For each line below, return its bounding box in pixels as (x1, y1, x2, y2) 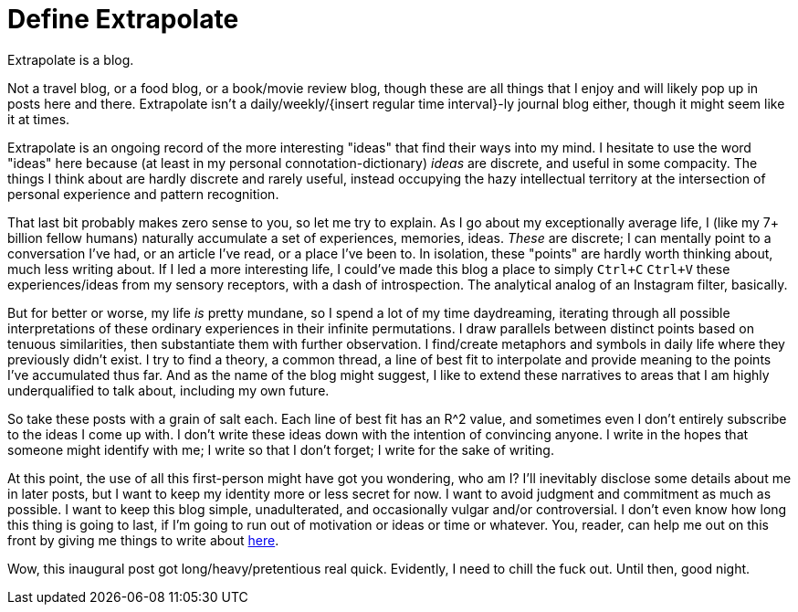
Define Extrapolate (7, 4, 239, 35)
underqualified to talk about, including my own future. (7, 382, 330, 398)
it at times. (7, 111, 70, 127)
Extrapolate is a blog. (7, 51, 134, 68)
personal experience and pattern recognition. (7, 185, 279, 202)
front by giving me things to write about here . (7, 532, 279, 548)
